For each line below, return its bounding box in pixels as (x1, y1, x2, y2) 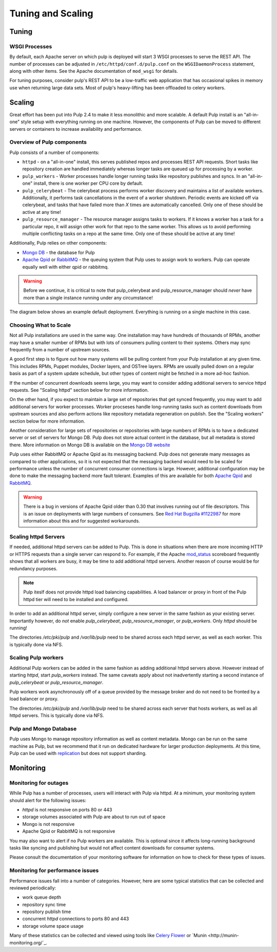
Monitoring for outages (9, 779, 69, 786)
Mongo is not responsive (22, 821, 75, 827)
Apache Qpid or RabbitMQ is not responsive (22, 828, 115, 835)
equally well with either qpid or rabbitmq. (22, 264, 109, 270)
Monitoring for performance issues (9, 867, 99, 874)
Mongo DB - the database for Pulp (22, 249, 95, 255)
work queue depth (22, 894, 62, 900)
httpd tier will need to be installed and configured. (23, 596, 129, 602)
